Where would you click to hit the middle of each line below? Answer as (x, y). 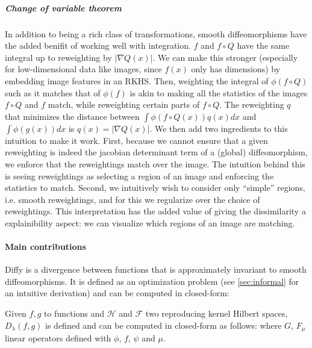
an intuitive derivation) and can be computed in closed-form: (117, 293)
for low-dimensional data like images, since (83, 69)
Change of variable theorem (63, 8)
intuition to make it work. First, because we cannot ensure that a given (136, 140)
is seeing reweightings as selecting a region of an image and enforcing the (139, 176)
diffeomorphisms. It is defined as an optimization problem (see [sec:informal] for (152, 281)
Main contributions (45, 247)
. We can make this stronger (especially (225, 57)
